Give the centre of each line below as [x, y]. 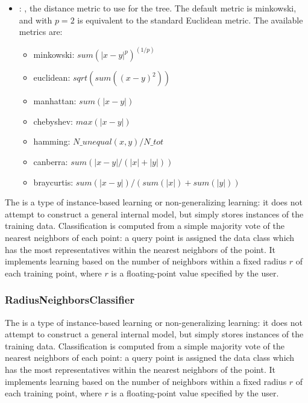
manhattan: [55, 101]
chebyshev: [53, 121]
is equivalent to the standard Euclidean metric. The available [190, 20]
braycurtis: [53, 182]
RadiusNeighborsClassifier [70, 300]
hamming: [52, 141]
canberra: [51, 161]
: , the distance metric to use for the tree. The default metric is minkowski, [158, 8]
